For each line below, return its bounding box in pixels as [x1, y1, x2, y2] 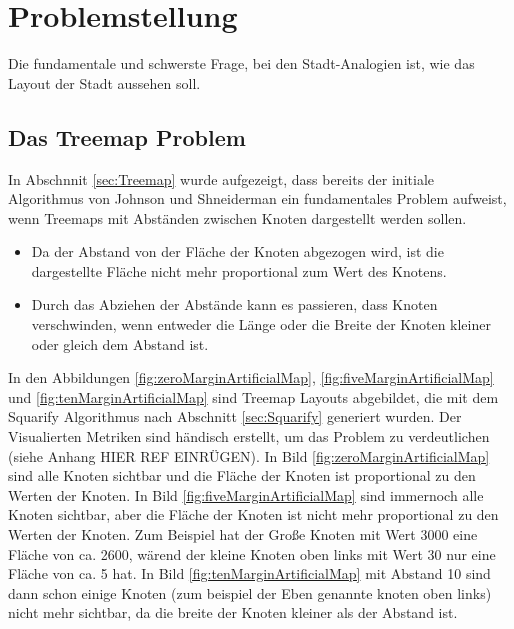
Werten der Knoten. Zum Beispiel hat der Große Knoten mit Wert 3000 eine [8, 524, 478, 545]
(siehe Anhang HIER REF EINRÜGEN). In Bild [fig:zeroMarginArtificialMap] [8, 445, 490, 466]
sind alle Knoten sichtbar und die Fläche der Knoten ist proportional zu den [8, 465, 476, 486]
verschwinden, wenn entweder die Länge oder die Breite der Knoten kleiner [31, 314, 491, 335]
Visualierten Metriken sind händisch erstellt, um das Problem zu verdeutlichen [8, 426, 490, 447]
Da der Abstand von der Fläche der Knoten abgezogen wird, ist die [31, 241, 444, 262]
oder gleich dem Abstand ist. [31, 333, 209, 354]
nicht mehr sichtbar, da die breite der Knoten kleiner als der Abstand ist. [8, 602, 458, 623]
